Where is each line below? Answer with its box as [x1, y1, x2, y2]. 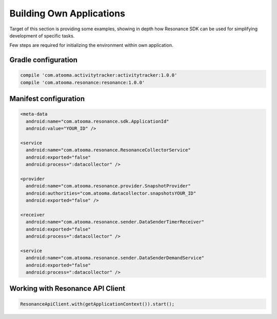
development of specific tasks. [9, 32, 75, 39]
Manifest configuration [9, 95, 85, 103]
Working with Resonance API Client [9, 284, 126, 293]
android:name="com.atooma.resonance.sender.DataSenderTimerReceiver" [26, 219, 205, 225]
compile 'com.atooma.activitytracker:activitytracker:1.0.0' [20, 72, 177, 78]
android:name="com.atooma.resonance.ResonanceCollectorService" [26, 147, 191, 153]
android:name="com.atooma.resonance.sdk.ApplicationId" [26, 118, 169, 124]
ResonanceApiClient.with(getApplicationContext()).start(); [20, 301, 175, 307]
